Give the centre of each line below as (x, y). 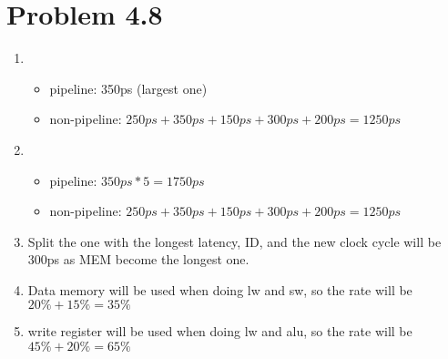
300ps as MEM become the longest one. (138, 259)
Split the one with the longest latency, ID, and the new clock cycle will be (234, 241)
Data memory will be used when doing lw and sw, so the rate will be (220, 289)
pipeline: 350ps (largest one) (128, 88)
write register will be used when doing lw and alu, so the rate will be (220, 331)
